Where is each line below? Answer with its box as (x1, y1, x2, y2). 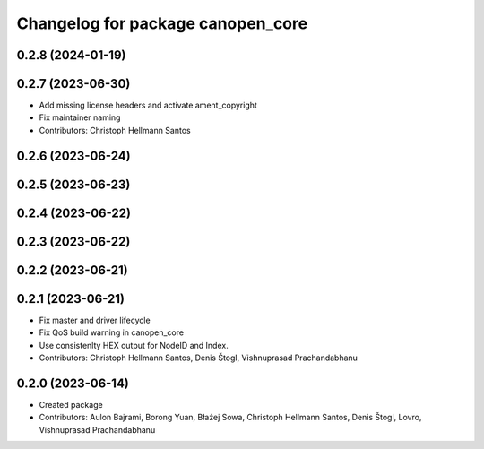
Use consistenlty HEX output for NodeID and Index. (39, 340, 229, 350)
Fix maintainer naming (39, 112, 121, 123)
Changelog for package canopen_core (16, 13, 308, 33)
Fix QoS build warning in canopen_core (39, 327, 184, 338)
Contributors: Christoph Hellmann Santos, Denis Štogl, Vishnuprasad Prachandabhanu (39, 352, 359, 363)
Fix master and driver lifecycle (39, 315, 151, 325)
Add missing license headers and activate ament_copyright (39, 99, 257, 111)
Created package (39, 399, 103, 410)
